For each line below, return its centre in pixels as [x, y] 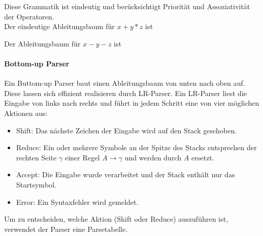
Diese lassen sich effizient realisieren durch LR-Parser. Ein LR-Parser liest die [126, 93]
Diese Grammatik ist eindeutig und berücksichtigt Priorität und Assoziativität [127, 6]
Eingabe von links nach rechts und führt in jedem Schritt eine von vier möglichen [132, 103]
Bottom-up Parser [37, 63]
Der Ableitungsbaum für [42, 43]
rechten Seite [36, 157]
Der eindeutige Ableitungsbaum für [60, 26]
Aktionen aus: [26, 113]
